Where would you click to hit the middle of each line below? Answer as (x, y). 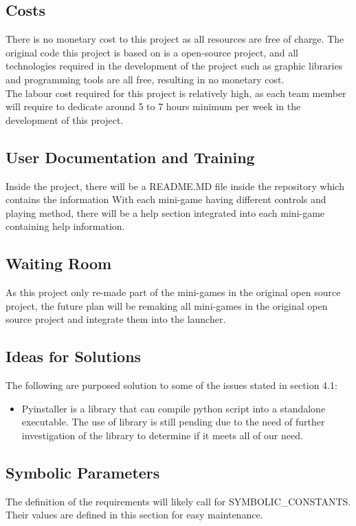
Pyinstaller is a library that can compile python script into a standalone (174, 408)
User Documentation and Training (130, 157)
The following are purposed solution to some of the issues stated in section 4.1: (171, 385)
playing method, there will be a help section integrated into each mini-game (165, 212)
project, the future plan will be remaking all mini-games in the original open (167, 305)
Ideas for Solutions (74, 356)
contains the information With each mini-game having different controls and (166, 199)
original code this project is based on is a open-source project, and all (152, 52)
